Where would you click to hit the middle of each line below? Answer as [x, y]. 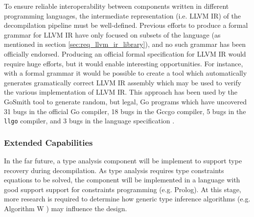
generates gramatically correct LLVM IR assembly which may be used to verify [123, 82]
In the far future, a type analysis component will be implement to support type [123, 160]
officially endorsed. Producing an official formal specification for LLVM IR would [125, 53]
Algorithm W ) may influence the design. [66, 208]
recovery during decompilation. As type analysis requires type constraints [114, 170]
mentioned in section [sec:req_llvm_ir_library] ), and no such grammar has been [125, 44]
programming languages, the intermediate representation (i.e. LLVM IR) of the [122, 15]
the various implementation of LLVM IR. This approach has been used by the [121, 92]
